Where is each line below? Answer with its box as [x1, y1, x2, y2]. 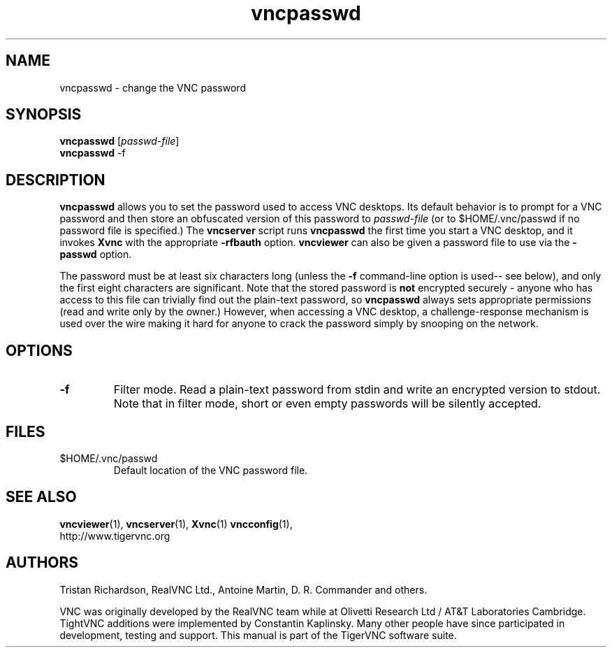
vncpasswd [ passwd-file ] [59, 135, 180, 148]
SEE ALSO [6, 488, 77, 506]
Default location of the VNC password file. [113, 464, 308, 476]
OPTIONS [6, 341, 73, 359]
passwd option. [59, 248, 132, 261]
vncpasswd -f [59, 147, 126, 159]
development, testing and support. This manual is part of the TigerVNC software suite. [59, 629, 457, 641]
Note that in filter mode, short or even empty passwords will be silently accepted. [113, 396, 541, 411]
